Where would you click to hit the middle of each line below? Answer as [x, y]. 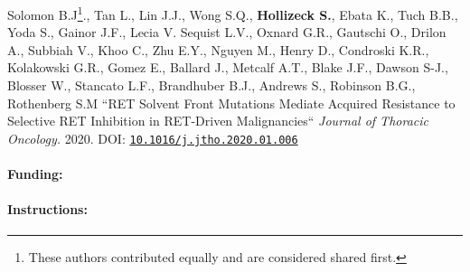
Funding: [35, 174]
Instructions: [47, 209]
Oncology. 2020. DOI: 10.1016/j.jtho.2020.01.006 [153, 138]
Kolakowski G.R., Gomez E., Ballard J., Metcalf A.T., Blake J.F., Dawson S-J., [228, 67]
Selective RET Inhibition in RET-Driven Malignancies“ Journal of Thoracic [218, 121]
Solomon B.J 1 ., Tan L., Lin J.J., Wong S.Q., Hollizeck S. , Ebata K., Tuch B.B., [233, 13]
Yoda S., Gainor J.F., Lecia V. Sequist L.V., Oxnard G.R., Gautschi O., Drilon [227, 32]
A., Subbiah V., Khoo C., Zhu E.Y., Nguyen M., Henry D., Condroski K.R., [218, 49]
